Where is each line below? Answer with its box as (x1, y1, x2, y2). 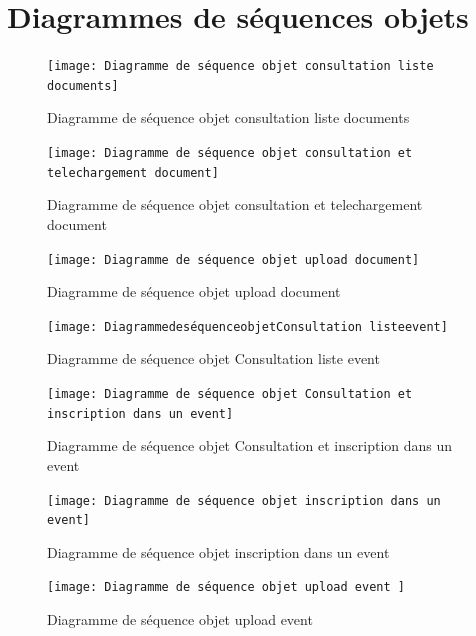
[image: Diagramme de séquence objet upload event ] (47, 580, 405, 595)
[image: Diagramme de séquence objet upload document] (47, 252, 420, 267)
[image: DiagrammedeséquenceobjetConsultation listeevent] (47, 319, 448, 334)
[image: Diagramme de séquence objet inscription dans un (47, 493, 441, 508)
